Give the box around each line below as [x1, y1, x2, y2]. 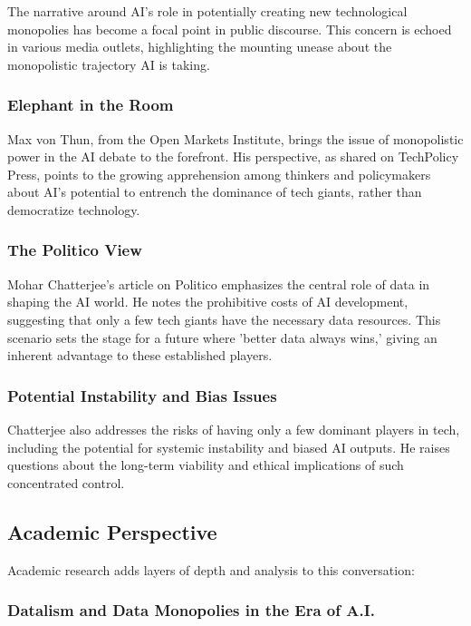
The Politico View [7, 239, 142, 261]
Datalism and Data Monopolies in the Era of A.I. [7, 599, 376, 621]
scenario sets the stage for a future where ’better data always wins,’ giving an [7, 328, 437, 347]
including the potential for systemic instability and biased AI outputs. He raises [7, 437, 450, 456]
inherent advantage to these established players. [7, 346, 273, 365]
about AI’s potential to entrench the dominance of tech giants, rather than [7, 182, 422, 201]
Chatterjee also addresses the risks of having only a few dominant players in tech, [7, 419, 460, 438]
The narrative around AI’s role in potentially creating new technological [7, 2, 408, 20]
